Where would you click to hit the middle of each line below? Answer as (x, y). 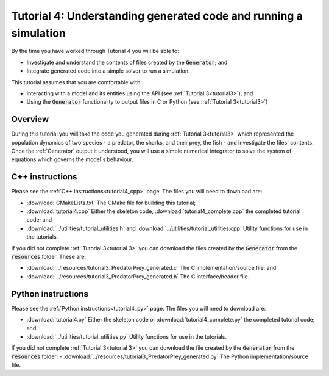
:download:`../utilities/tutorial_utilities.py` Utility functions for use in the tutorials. (126, 336)
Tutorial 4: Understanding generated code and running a (157, 16)
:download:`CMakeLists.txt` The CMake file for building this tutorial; (111, 203)
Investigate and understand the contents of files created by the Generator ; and (127, 62)
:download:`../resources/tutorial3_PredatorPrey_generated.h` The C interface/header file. (138, 276)
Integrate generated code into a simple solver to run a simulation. (108, 71)
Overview (30, 119)
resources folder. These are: (49, 257)
